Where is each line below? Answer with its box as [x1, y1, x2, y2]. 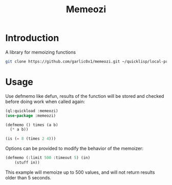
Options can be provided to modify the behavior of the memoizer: [5, 145, 144, 151]
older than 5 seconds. [5, 174, 52, 180]
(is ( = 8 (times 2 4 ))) [5, 136, 56, 141]
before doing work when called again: [5, 98, 85, 104]
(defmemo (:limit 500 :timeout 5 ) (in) [5, 155, 91, 161]
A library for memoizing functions [5, 49, 76, 55]
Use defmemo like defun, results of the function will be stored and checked [5, 93, 164, 99]
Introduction [5, 32, 59, 44]
